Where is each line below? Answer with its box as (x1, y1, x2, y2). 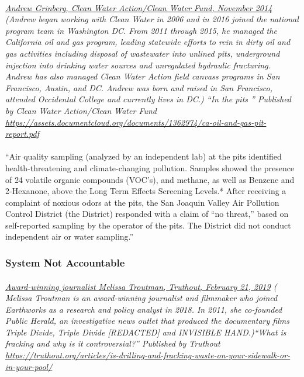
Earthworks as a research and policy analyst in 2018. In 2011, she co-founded (5, 303, 282, 315)
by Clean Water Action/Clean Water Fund (5, 104, 157, 116)
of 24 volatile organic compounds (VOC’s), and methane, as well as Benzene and (5, 173, 295, 185)
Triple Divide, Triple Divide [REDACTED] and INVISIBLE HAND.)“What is (5, 326, 286, 338)
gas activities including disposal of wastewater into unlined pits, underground (5, 47, 280, 59)
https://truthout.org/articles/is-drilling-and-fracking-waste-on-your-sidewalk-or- (5, 349, 291, 361)
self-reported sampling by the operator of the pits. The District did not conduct (5, 219, 291, 231)
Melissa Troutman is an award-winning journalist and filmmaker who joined (5, 292, 278, 304)
